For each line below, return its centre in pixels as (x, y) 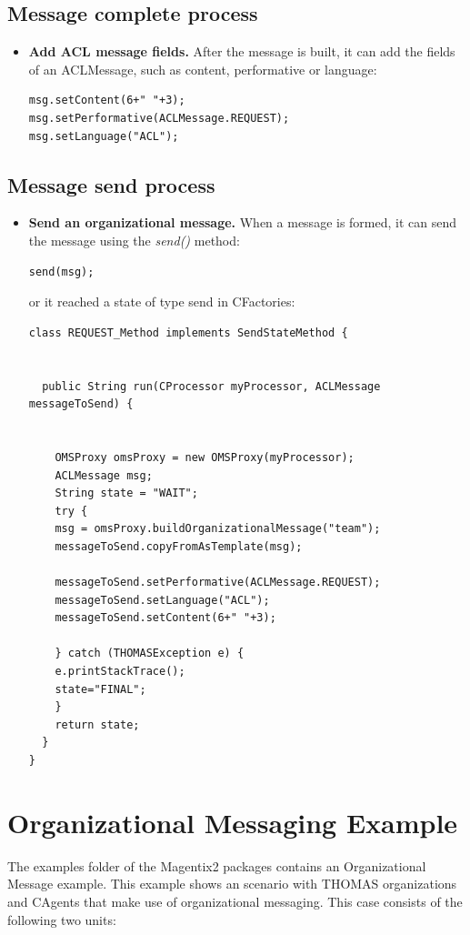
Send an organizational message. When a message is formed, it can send (243, 222)
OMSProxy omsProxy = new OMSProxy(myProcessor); (205, 457)
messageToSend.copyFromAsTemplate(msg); (179, 546)
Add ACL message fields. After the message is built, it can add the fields (242, 51)
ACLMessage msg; (104, 475)
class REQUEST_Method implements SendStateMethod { (188, 332)
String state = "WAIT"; (126, 493)
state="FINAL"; (100, 689)
